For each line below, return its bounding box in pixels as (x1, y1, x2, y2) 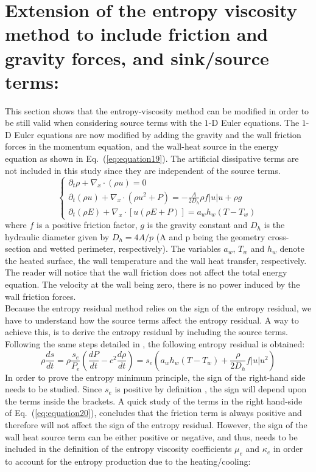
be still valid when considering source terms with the (5, 116, 202, 129)
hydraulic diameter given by (5, 230, 110, 243)
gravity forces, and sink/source (5, 45, 269, 70)
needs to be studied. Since (5, 383, 102, 395)
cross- (267, 230, 289, 243)
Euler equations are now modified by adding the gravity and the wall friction (14, 128, 301, 141)
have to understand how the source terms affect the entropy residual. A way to (5, 313, 299, 326)
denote (279, 242, 304, 255)
